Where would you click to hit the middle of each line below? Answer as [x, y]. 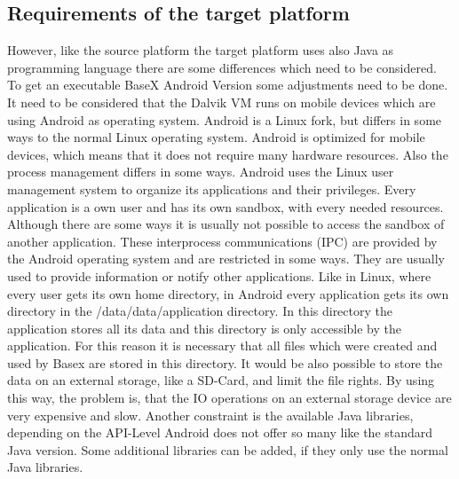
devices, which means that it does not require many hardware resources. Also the [228, 154]
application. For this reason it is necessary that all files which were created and [222, 346]
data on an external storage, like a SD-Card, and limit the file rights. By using [221, 380]
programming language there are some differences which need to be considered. [222, 67]
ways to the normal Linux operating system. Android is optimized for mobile [216, 137]
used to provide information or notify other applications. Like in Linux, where [219, 275]
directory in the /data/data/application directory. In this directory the [200, 311]
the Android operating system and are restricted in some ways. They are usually [226, 259]
